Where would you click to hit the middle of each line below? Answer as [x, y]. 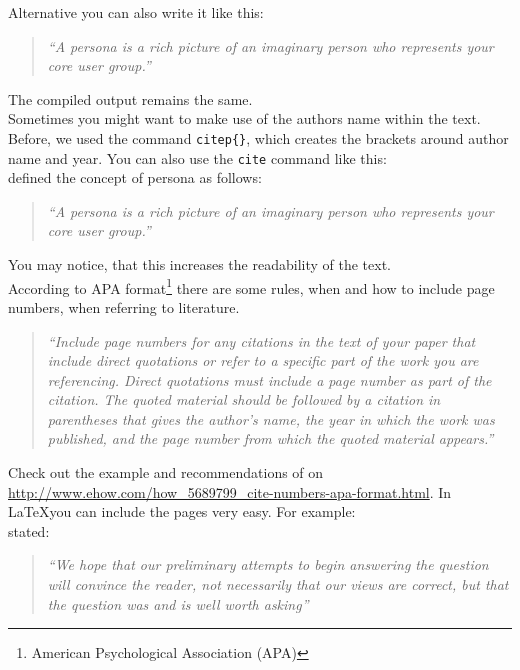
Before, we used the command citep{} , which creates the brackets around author [258, 137]
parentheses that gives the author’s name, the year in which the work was [271, 418]
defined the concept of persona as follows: [135, 177]
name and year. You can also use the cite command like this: [197, 157]
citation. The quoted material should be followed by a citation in [244, 399]
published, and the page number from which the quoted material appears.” [270, 438]
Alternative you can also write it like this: [136, 12]
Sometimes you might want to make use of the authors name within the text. [244, 118]
